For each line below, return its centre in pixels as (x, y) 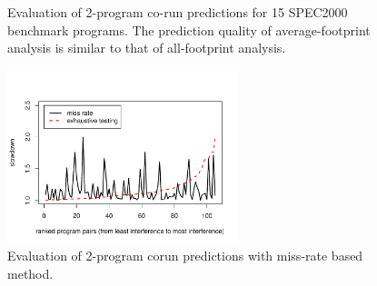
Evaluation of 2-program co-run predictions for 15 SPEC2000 (178, 12)
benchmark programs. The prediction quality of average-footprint (189, 30)
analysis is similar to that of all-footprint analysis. (147, 48)
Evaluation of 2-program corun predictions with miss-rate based (185, 256)
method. (30, 273)
